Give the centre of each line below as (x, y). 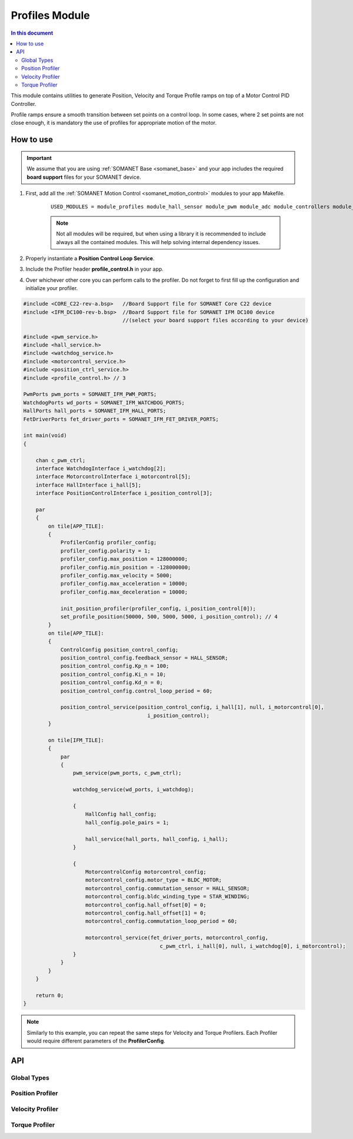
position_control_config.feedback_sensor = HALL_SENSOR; (144, 658)
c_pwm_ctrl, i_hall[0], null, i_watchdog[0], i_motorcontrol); (253, 946)
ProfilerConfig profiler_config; (109, 542)
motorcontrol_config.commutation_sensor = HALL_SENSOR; (168, 888)
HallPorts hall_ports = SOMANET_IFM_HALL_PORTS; (95, 411)
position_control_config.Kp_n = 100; (115, 666)
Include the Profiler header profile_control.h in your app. (95, 269)
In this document (32, 33)
